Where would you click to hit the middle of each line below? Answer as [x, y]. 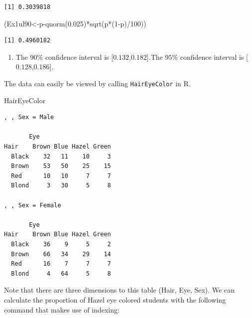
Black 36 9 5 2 [61, 244]
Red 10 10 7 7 [61, 176]
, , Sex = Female [33, 205]
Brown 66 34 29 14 [61, 254]
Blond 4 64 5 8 [61, 273]
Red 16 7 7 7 [61, 264]
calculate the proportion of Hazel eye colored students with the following [115, 299]
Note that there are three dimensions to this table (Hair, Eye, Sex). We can [119, 290]
